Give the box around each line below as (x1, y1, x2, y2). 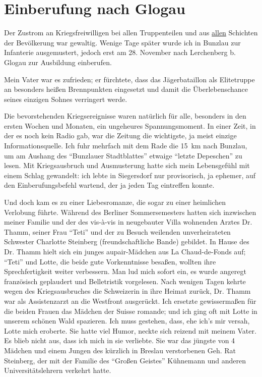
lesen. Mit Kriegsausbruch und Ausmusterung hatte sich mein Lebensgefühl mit (4, 160, 250, 171)
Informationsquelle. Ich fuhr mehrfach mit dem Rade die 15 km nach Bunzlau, (4, 140, 247, 151)
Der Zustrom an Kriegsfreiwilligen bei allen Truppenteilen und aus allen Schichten (4, 27, 258, 38)
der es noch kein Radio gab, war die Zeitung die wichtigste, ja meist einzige (4, 130, 237, 141)
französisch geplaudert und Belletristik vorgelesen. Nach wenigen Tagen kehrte (4, 276, 246, 286)
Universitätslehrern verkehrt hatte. (4, 365, 111, 375)
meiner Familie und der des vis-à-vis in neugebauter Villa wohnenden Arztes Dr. (4, 217, 252, 227)
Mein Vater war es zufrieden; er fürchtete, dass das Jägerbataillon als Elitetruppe (4, 74, 255, 84)
